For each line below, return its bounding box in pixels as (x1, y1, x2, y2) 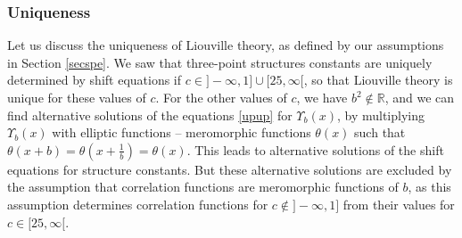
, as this (408, 177, 451, 196)
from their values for (342, 194, 455, 213)
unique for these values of (7, 88, 146, 106)
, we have (296, 88, 348, 106)
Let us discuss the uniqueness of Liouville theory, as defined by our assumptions (7, 36, 444, 54)
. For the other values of (155, 88, 287, 106)
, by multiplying (336, 105, 425, 124)
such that (354, 123, 406, 142)
